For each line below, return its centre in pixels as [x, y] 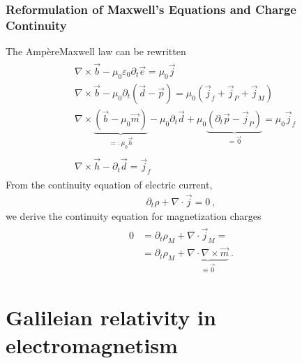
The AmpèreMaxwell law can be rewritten [96, 51]
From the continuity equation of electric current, [109, 184]
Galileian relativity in [111, 317]
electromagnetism [92, 345]
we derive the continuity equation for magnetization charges [134, 216]
